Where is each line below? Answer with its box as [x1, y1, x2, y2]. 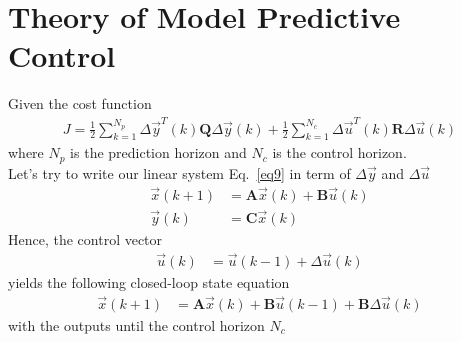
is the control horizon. [272, 142, 407, 163]
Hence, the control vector [8, 229, 163, 249]
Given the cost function [8, 93, 152, 114]
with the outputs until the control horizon [8, 314, 265, 335]
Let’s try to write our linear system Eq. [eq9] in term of [8, 162, 351, 183]
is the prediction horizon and [70, 142, 247, 163]
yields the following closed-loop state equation [8, 271, 290, 292]
